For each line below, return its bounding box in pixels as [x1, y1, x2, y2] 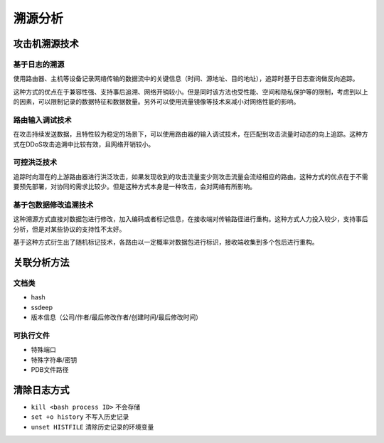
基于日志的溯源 [13, 59, 65, 69]
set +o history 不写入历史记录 [31, 412, 129, 421]
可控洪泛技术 [13, 157, 58, 167]
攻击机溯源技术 [13, 38, 79, 50]
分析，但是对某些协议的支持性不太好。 [13, 225, 126, 233]
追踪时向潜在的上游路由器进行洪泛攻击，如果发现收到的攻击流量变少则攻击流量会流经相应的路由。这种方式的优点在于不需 [13, 172, 368, 181]
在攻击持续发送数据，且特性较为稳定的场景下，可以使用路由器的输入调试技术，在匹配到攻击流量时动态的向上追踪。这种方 [13, 130, 368, 139]
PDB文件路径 [31, 365, 69, 373]
